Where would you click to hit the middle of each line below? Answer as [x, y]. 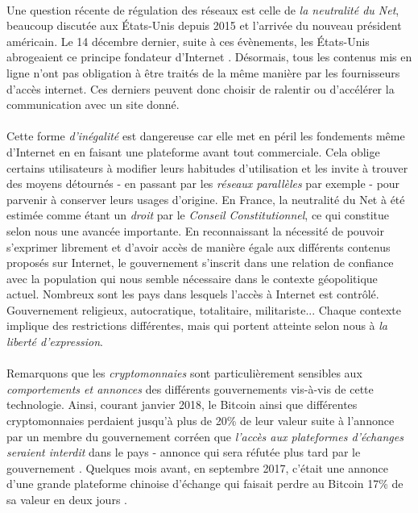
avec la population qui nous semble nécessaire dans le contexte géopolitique [192, 278]
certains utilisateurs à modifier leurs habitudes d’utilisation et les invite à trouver [207, 167]
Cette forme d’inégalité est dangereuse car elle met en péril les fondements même [206, 136]
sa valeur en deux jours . [67, 499]
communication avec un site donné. [93, 104]
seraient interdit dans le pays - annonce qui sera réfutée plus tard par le [184, 452]
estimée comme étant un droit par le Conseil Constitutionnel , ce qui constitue [198, 215]
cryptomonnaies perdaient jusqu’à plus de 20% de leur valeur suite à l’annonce [201, 421]
